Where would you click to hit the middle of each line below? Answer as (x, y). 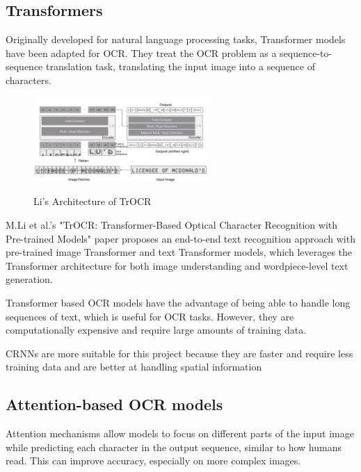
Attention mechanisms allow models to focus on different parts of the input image (180, 433)
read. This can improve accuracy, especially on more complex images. (153, 461)
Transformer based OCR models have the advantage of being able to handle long (178, 302)
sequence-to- (306, 52)
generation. (29, 279)
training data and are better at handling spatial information (134, 367)
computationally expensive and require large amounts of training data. (156, 330)
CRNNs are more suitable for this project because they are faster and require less (179, 353)
